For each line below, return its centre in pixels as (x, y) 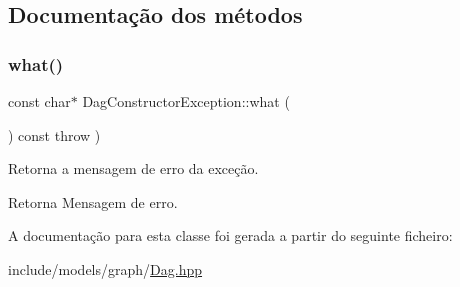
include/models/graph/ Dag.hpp (105, 268)
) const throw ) (54, 134)
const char (39, 101)
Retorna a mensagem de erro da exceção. (133, 168)
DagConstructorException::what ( (186, 101)
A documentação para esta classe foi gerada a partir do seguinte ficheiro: (230, 235)
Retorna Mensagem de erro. (93, 201)
